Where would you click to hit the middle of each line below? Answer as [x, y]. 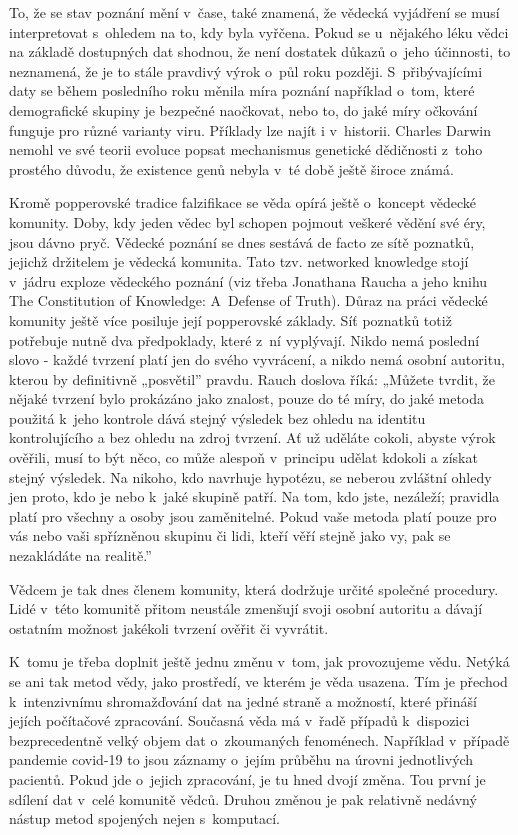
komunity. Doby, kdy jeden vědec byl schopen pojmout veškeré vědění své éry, [247, 221]
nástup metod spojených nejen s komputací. [144, 818]
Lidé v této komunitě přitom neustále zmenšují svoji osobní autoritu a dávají [246, 608]
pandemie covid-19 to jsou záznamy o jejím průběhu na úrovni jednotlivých [241, 759]
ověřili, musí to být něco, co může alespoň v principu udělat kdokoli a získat [243, 457]
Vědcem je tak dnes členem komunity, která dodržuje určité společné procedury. [254, 588]
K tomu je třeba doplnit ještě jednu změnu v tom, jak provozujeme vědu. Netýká [259, 661]
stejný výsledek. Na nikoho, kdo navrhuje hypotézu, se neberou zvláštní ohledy [250, 476]
